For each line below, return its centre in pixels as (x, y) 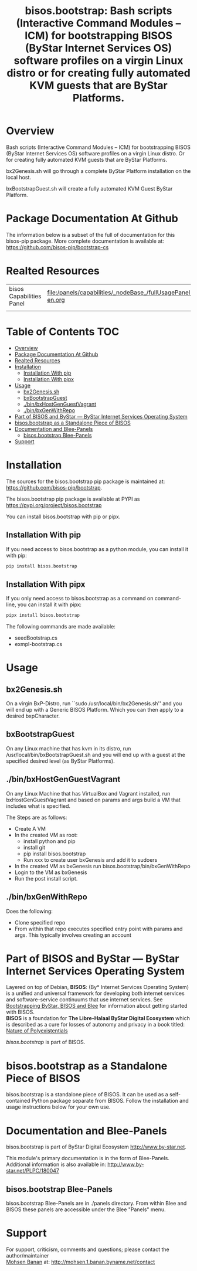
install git (34, 847)
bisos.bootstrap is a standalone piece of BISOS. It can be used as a (87, 1095)
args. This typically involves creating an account (73, 935)
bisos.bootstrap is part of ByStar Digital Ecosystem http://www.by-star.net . (96, 1147)
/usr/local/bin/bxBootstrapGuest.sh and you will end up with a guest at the (96, 755)
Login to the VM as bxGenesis (51, 872)
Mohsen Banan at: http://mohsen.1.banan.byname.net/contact (81, 1262)
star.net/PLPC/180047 (33, 1171)
